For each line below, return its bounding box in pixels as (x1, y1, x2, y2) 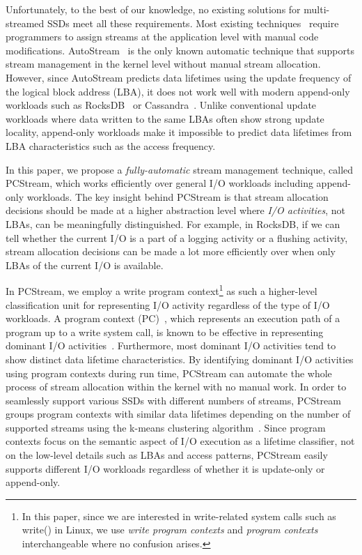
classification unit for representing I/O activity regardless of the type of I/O (6, 297, 330, 312)
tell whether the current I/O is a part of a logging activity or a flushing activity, (6, 230, 348, 245)
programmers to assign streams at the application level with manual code (6, 29, 319, 44)
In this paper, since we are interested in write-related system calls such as (22, 508, 336, 523)
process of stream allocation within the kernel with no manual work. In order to (6, 379, 347, 394)
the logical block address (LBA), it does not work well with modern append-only (6, 84, 350, 98)
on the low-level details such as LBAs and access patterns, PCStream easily (6, 448, 328, 462)
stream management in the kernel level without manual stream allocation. (6, 56, 321, 71)
